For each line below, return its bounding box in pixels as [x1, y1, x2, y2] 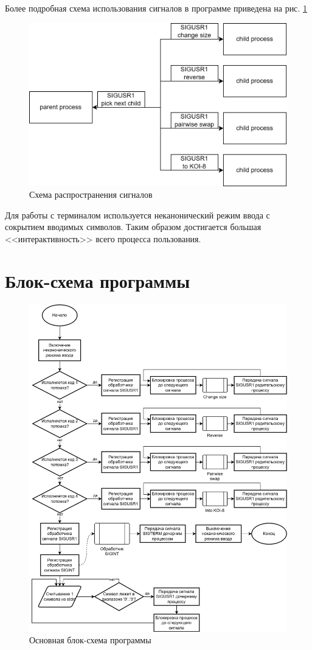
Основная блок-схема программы [29, 634, 151, 646]
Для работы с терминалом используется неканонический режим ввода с [5, 208, 270, 221]
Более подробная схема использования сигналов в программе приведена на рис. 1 [5, 2, 307, 14]
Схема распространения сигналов [29, 188, 153, 201]
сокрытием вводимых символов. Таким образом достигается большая [5, 220, 262, 233]
